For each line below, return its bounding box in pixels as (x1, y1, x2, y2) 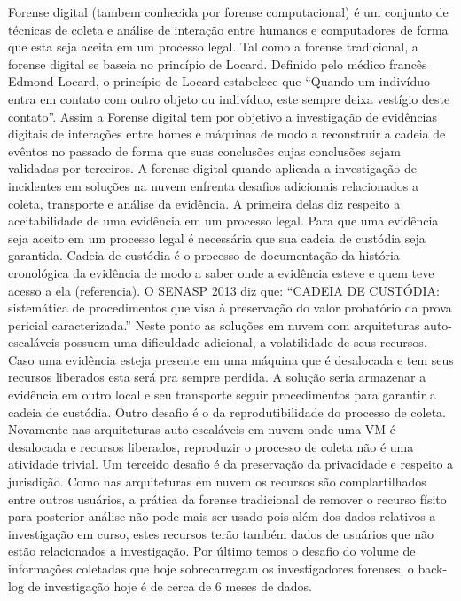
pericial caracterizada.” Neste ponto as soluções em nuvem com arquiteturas (8, 315, 420, 334)
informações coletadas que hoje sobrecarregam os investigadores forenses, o (8, 559, 414, 577)
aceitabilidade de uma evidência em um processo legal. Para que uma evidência (8, 211, 439, 230)
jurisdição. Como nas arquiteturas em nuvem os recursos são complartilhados (8, 472, 426, 491)
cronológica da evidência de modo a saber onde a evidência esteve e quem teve (8, 263, 434, 281)
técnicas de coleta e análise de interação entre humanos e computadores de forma (8, 20, 449, 38)
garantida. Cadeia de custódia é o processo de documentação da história (8, 246, 400, 265)
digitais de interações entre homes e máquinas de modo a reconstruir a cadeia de (8, 124, 446, 143)
